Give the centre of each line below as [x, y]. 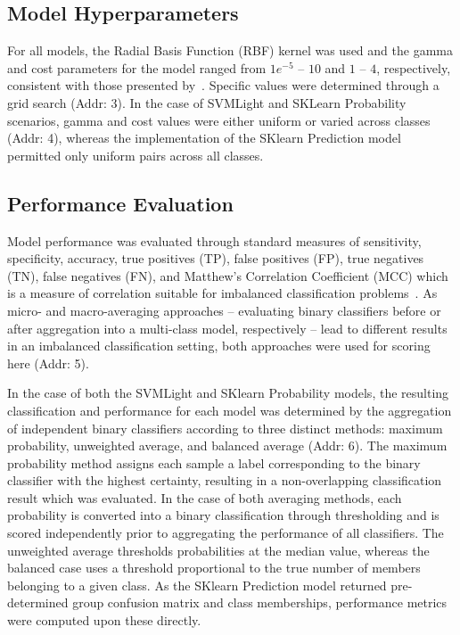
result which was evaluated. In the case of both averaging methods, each [205, 497]
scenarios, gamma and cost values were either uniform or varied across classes [219, 120]
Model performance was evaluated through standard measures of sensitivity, [214, 240]
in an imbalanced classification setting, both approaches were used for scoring [219, 346]
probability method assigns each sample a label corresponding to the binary [214, 462]
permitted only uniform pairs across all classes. [136, 155]
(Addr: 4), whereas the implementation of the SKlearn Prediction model [204, 138]
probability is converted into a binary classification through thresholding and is [223, 515]
